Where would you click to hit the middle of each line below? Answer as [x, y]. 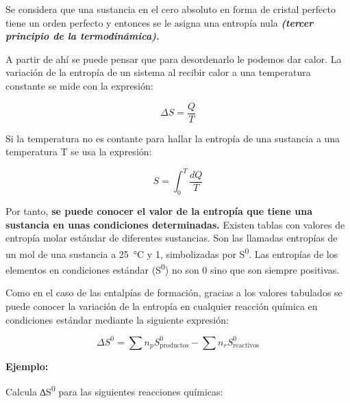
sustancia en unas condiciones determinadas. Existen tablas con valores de [175, 224]
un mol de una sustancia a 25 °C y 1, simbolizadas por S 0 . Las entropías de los [172, 252]
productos [174, 346]
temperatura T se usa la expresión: [79, 152]
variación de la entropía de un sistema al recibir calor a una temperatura [158, 72]
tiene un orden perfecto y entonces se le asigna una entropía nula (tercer [160, 22]
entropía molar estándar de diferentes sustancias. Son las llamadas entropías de [172, 238]
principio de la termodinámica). [83, 36]
